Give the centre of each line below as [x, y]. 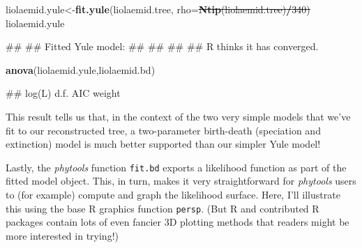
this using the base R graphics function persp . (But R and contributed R [163, 208]
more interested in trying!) [62, 235]
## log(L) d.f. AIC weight [63, 93]
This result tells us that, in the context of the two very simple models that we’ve [178, 116]
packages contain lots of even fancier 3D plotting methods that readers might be [178, 222]
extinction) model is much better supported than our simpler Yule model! [163, 144]
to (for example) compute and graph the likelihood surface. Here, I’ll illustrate [173, 194]
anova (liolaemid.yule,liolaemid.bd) [81, 69]
